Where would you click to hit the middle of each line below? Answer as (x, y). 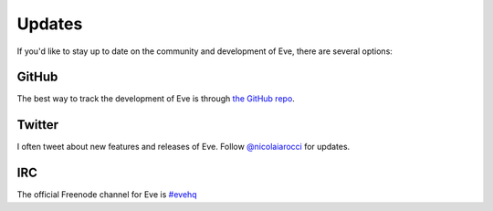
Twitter (38, 125)
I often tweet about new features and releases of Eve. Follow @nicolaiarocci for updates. (184, 147)
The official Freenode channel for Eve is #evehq (107, 195)
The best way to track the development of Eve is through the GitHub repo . (156, 99)
